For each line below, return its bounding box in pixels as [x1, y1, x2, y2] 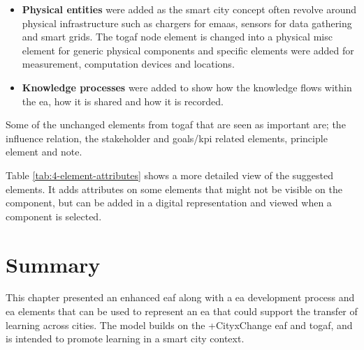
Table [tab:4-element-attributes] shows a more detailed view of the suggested [6, 167, 334, 182]
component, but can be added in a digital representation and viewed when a [6, 195, 332, 210]
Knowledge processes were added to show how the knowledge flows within [22, 79, 352, 94]
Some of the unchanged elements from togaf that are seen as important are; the [6, 117, 346, 132]
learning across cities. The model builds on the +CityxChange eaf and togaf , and [6, 317, 353, 332]
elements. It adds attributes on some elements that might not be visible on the [6, 181, 342, 196]
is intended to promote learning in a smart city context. [6, 331, 245, 346]
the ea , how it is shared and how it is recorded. [22, 93, 224, 108]
